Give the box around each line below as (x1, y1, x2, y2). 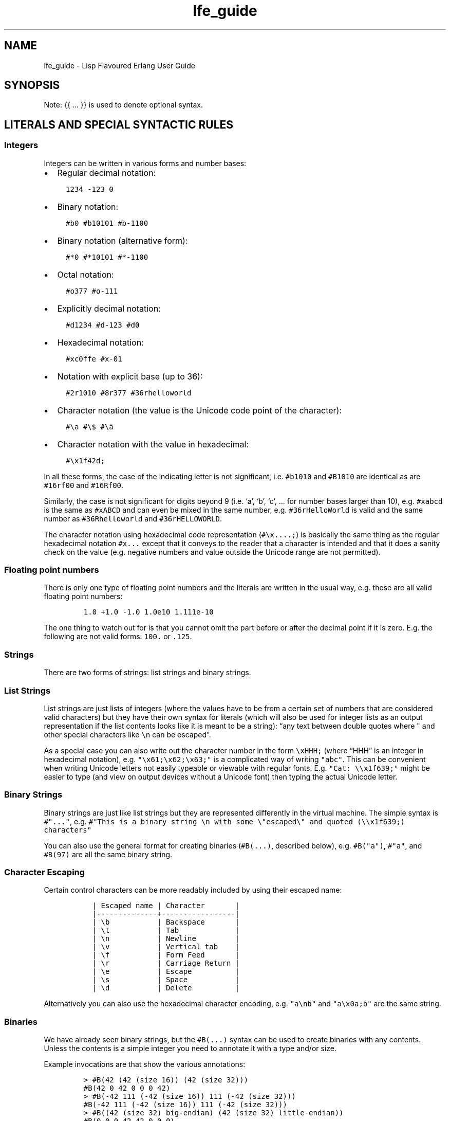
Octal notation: (57, 269, 114, 280)
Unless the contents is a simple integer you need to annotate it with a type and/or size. (44, 1044, 337, 1053)
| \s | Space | (92, 975, 240, 984)
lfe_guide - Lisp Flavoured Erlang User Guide (44, 61, 195, 70)
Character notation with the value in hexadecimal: (57, 439, 249, 449)
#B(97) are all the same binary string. (44, 849, 173, 859)
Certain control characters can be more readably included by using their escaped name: (44, 885, 342, 895)
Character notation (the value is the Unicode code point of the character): (57, 405, 342, 415)
